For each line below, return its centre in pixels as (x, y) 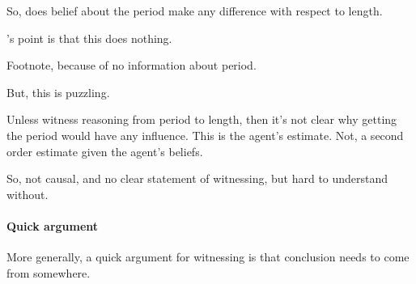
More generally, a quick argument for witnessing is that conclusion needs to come (208, 257)
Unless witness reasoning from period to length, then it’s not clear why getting (202, 119)
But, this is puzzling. (58, 92)
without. (28, 194)
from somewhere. (49, 272)
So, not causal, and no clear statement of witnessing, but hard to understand (197, 178)
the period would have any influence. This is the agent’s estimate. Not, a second (205, 135)
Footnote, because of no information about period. (132, 65)
